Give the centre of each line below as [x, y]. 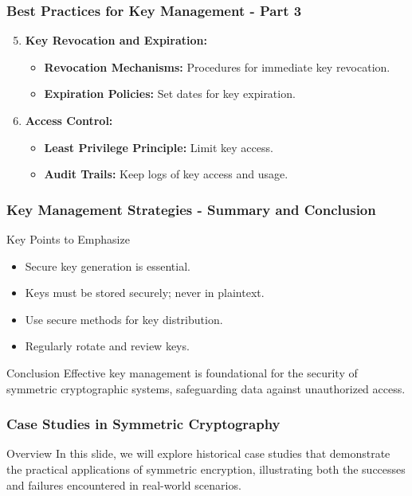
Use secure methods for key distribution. [124, 319]
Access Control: [69, 120]
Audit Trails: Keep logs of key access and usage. [166, 174]
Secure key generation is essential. [108, 266]
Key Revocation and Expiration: [116, 40]
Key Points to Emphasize [68, 239]
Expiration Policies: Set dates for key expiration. [170, 94]
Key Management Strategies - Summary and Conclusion [191, 209]
